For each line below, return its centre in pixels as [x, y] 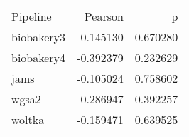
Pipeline [32, 16]
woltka [28, 120]
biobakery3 [39, 37]
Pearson [104, 16]
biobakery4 [39, 57]
